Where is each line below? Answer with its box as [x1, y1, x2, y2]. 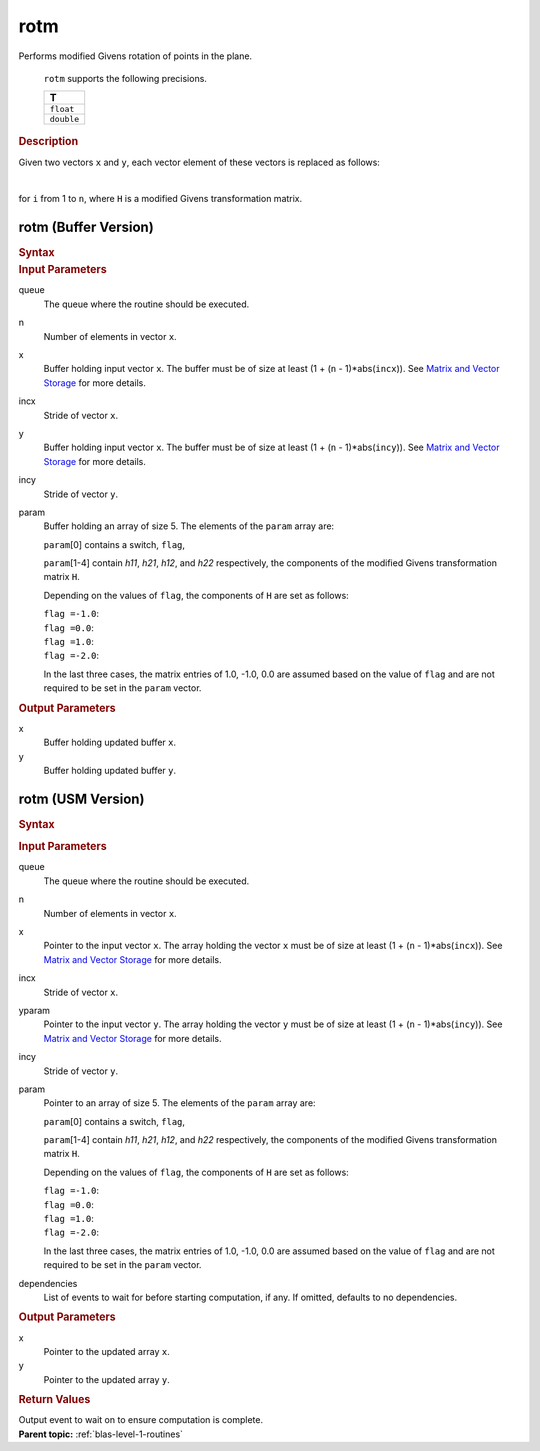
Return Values [18, 1393, 91, 1407]
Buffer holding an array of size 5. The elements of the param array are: [43, 520, 335, 532]
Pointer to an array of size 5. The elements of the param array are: [43, 1097, 316, 1109]
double [49, 114, 80, 125]
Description [18, 135, 79, 149]
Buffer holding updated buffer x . [43, 736, 177, 749]
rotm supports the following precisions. [43, 72, 207, 84]
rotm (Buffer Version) [18, 219, 154, 236]
